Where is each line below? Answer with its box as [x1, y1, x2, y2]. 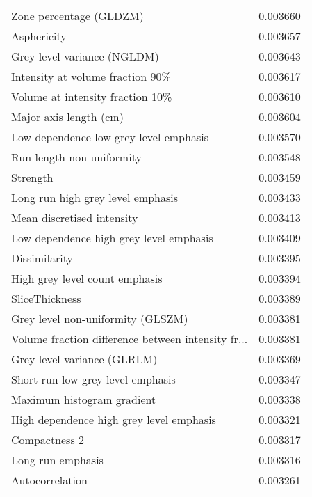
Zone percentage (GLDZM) [11, 8, 144, 24]
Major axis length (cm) [11, 109, 124, 125]
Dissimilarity [11, 250, 73, 266]
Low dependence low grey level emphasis [11, 129, 208, 145]
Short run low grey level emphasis [11, 371, 176, 387]
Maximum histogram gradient [11, 391, 156, 407]
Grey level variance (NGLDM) [11, 48, 159, 64]
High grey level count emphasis [11, 270, 163, 286]
